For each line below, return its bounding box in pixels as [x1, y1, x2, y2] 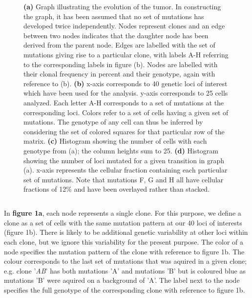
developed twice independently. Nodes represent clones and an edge [23, 21, 225, 31]
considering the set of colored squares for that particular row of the [23, 126, 225, 136]
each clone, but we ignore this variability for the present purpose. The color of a [4, 237, 244, 247]
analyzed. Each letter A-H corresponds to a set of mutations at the [23, 97, 224, 107]
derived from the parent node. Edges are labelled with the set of [23, 40, 215, 50]
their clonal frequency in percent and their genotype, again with [23, 69, 215, 79]
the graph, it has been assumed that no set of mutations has [23, 11, 204, 21]
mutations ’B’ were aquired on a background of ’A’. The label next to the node [4, 275, 240, 285]
